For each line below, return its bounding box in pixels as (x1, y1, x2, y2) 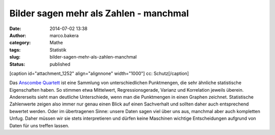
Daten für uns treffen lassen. (9, 122, 70, 128)
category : (9, 40, 31, 46)
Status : (9, 61, 25, 67)
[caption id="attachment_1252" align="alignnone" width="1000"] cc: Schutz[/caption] (9, 70, 189, 76)
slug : (9, 54, 20, 60)
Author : (9, 32, 26, 38)
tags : (9, 46, 21, 53)
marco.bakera (49, 32, 79, 38)
